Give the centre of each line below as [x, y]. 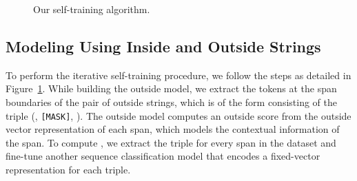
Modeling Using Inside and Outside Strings [163, 46]
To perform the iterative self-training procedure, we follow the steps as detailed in [178, 75]
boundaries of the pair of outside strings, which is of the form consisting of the [171, 102]
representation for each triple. [68, 170]
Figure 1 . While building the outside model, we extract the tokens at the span [171, 88]
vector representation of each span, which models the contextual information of [173, 129]
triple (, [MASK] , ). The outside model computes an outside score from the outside [178, 115]
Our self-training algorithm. [92, 9]
